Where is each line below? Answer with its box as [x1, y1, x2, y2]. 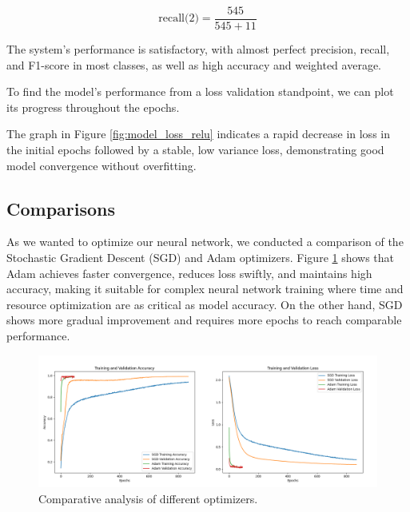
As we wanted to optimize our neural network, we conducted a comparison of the [6, 233, 404, 250]
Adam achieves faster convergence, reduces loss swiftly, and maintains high [6, 264, 372, 281]
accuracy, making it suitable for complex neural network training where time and [6, 280, 404, 297]
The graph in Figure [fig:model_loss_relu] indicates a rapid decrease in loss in [6, 125, 390, 142]
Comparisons [6, 196, 116, 220]
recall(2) [158, 13, 199, 25]
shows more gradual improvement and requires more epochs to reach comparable [6, 312, 402, 328]
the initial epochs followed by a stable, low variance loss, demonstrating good [6, 141, 384, 158]
